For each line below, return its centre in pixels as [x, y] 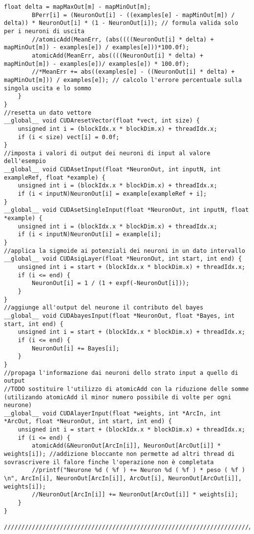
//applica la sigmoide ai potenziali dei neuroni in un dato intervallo [125, 251]
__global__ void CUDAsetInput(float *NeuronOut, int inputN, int [112, 170]
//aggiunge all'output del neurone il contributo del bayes [104, 308]
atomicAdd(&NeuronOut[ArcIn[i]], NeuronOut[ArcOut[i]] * [126, 446]
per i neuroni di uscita [44, 31]
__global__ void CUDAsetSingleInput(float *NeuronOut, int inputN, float [127, 210]
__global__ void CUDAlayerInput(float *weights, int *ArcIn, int [112, 413]
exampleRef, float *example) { [55, 177]
